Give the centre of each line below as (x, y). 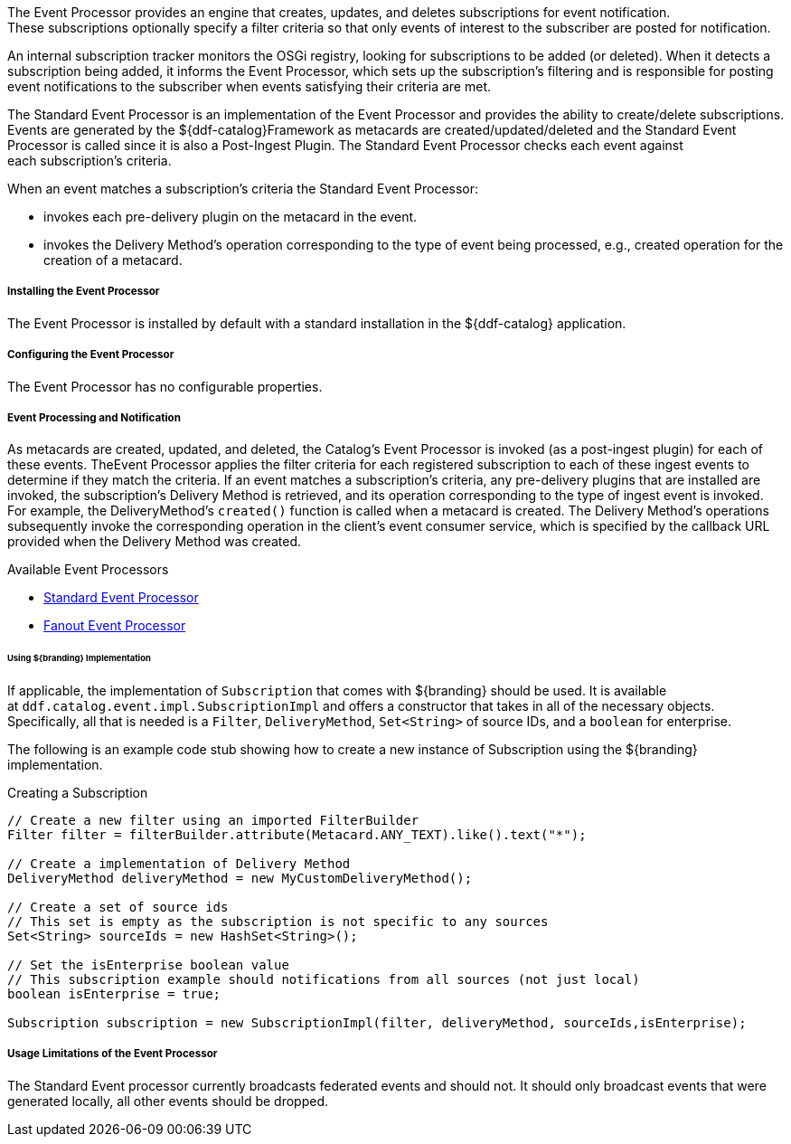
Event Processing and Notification (94, 417)
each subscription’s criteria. (89, 161)
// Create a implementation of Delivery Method (179, 864)
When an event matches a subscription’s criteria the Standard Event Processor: (243, 189)
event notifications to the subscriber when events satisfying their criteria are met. (250, 86)
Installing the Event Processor (84, 292)
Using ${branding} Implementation (79, 658)
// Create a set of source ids (118, 908)
